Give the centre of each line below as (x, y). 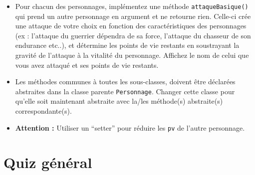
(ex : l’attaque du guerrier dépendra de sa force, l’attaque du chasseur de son (133, 35)
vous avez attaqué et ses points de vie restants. (87, 65)
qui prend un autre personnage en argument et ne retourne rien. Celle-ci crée (133, 16)
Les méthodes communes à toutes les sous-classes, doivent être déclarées (125, 82)
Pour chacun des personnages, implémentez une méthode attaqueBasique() (132, 6)
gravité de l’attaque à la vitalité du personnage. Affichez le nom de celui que (132, 55)
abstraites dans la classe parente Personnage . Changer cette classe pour (125, 91)
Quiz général (48, 162)
